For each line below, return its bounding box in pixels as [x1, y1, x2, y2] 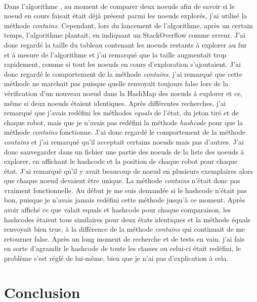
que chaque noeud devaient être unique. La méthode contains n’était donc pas [4, 175, 240, 186]
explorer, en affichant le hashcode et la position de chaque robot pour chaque [4, 156, 238, 166]
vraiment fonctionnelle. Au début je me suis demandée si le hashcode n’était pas [4, 185, 247, 195]
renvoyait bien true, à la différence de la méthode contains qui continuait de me [4, 224, 245, 234]
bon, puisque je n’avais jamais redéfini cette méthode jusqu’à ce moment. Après [4, 195, 245, 205]
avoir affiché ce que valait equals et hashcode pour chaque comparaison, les [4, 204, 231, 215]
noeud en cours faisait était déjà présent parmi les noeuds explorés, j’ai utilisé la [4, 10, 247, 21]
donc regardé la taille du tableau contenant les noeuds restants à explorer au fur [4, 39, 247, 50]
